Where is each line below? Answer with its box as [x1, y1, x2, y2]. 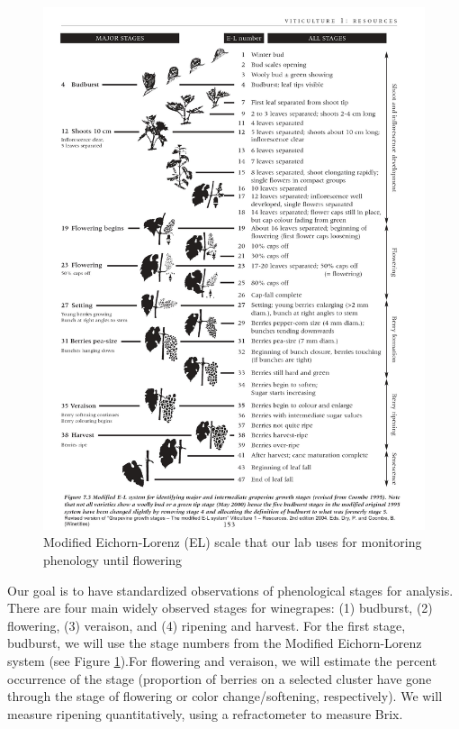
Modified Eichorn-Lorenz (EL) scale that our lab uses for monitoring [43, 533, 422, 551]
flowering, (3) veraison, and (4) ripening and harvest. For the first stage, [7, 615, 406, 634]
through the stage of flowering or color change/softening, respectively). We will [7, 687, 443, 706]
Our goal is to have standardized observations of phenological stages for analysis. [7, 580, 454, 599]
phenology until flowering [43, 551, 183, 570]
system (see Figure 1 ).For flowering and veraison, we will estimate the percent [7, 652, 437, 670]
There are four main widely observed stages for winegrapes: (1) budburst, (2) [7, 598, 433, 617]
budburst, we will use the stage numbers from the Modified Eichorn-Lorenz [7, 633, 422, 652]
